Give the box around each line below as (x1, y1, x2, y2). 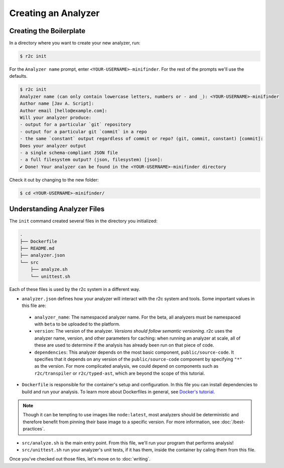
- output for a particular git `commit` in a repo (20, 128, 148, 134)
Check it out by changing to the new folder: (9, 177, 99, 183)
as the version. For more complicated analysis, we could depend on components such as (34, 363, 219, 369)
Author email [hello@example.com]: (20, 108, 107, 113)
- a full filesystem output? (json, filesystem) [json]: (20, 157, 163, 163)
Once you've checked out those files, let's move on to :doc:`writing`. (9, 456, 151, 462)
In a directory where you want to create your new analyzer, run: (9, 40, 140, 46)
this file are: (22, 302, 46, 308)
